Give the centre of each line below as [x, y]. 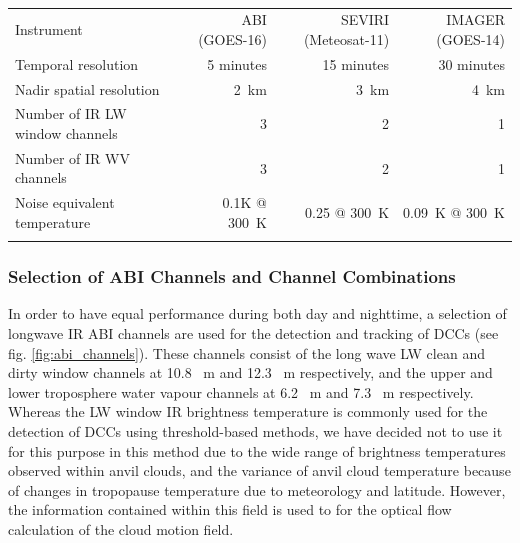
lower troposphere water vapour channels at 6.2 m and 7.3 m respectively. [241, 391]
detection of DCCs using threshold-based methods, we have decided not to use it [255, 430]
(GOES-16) [232, 38]
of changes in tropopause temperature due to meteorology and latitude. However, [257, 489]
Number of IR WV [72, 157]
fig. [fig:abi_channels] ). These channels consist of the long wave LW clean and [246, 352]
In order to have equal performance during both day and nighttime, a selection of [257, 313]
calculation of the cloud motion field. [121, 528]
